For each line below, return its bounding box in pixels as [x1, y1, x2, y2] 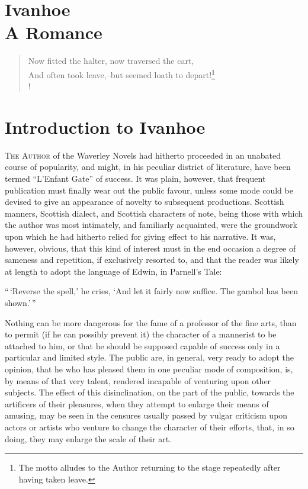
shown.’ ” [5, 297, 36, 308]
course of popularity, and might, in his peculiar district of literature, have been [5, 160, 291, 173]
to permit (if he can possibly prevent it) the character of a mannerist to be [5, 328, 277, 340]
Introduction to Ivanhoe [5, 114, 206, 139]
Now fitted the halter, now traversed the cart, [28, 54, 194, 67]
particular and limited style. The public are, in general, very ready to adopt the [5, 351, 294, 363]
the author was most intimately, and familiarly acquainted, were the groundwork [5, 218, 297, 231]
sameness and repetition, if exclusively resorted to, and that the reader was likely [5, 253, 299, 266]
